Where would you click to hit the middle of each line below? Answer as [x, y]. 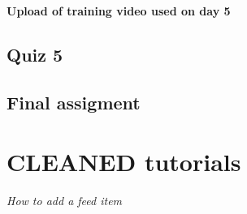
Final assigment [74, 102]
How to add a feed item [65, 201]
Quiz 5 [35, 54]
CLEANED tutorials [124, 162]
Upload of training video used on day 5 [119, 11]
